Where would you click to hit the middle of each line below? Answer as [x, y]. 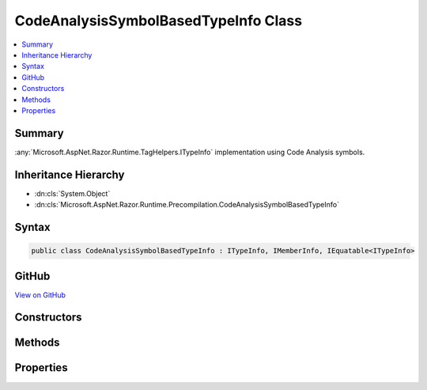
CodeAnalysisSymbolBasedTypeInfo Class [159, 21]
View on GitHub [40, 295]
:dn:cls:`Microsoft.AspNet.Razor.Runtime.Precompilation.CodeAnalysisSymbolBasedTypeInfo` [187, 205]
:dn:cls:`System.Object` [72, 193]
